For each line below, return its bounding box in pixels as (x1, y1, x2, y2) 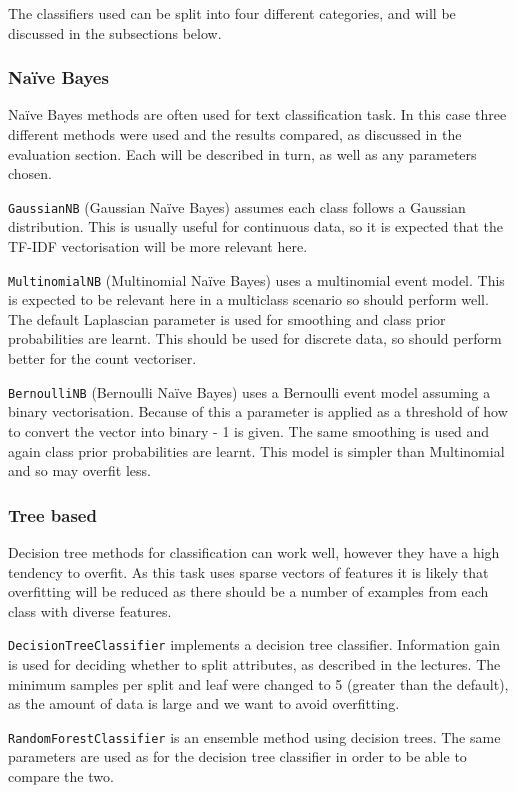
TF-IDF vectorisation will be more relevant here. (8, 236, 308, 257)
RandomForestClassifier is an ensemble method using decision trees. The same (8, 726, 501, 747)
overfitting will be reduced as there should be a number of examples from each (8, 581, 489, 602)
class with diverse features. (8, 600, 172, 621)
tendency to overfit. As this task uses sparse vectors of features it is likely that (8, 561, 489, 582)
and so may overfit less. (8, 460, 151, 481)
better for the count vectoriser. (8, 348, 197, 369)
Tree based (8, 502, 97, 527)
